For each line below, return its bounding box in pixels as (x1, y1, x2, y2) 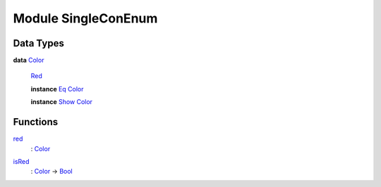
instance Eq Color (30, 84, 84, 93)
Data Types (13, 37, 65, 49)
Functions (13, 116, 59, 128)
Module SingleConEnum (13, 11, 158, 26)
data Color (13, 56, 44, 65)
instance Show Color (30, 98, 93, 106)
